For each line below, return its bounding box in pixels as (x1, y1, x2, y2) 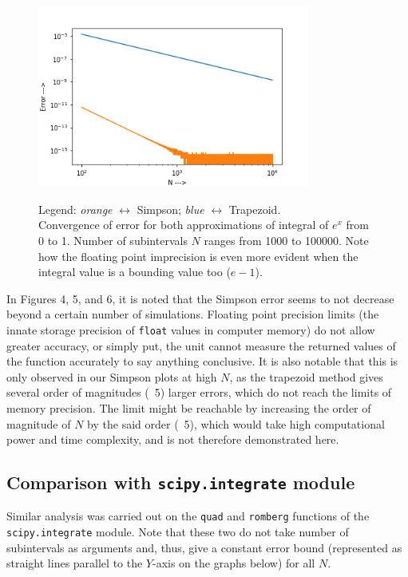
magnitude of (6, 415, 71, 432)
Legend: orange (38, 200, 113, 217)
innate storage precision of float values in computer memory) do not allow (6, 321, 375, 338)
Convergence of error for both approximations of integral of (38, 216, 329, 233)
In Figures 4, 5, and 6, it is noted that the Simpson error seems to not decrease (6, 290, 394, 306)
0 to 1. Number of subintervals (38, 231, 188, 248)
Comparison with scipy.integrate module (6, 470, 355, 495)
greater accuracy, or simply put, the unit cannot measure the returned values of (6, 337, 396, 354)
